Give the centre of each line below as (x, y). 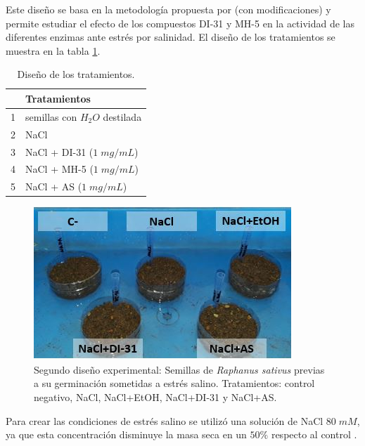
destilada (122, 116)
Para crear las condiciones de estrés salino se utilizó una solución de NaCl (165, 420)
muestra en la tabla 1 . (53, 50)
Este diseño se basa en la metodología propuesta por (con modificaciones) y (168, 9)
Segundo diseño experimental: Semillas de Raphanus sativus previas (179, 369)
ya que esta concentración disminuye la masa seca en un (126, 434)
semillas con (51, 116)
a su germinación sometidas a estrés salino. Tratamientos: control (174, 383)
